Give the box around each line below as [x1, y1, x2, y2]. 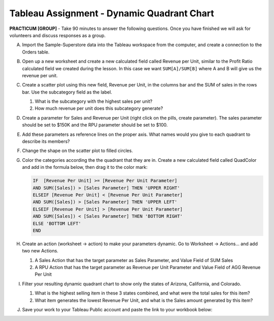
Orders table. [22, 49, 50, 55]
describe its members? [22, 138, 70, 144]
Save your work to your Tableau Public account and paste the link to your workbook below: [22, 307, 213, 313]
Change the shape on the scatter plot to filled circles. [22, 148, 133, 154]
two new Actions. [22, 248, 58, 254]
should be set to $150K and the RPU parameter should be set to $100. [22, 122, 168, 128]
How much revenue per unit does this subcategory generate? [35, 105, 163, 111]
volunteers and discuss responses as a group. [9, 32, 106, 38]
